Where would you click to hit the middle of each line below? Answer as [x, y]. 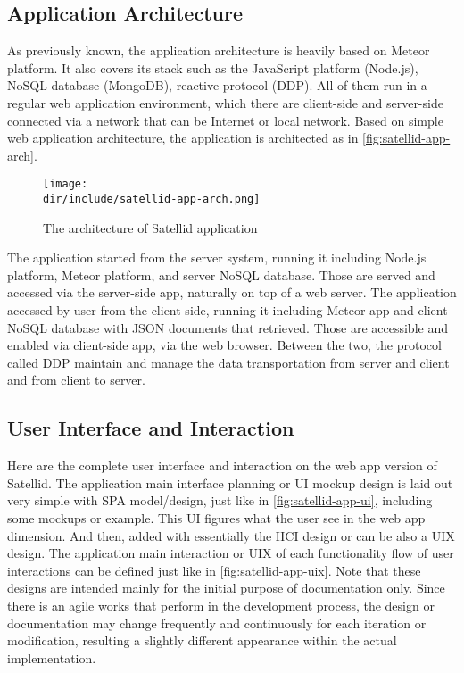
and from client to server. [76, 380]
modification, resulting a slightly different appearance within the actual [202, 640]
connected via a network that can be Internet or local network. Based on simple [225, 120]
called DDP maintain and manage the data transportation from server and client [228, 362]
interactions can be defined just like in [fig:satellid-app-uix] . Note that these [214, 570]
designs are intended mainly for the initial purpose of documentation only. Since [226, 588]
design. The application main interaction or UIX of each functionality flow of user [231, 553]
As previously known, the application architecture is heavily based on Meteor [219, 50]
